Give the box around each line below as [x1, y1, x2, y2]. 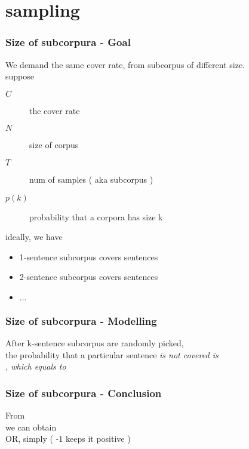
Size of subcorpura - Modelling [5, 313, 157, 328]
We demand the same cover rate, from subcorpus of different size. [5, 58, 245, 70]
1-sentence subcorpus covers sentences [19, 250, 158, 263]
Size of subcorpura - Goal [5, 35, 131, 50]
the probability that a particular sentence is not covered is [5, 348, 219, 361]
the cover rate [29, 104, 80, 116]
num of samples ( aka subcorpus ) [29, 173, 153, 185]
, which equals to [5, 360, 66, 373]
